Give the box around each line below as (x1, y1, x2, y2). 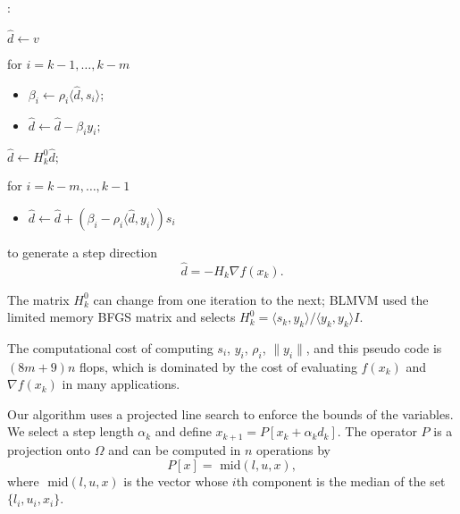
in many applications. (62, 375, 180, 393)
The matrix (7, 290, 70, 308)
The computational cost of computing (7, 338, 213, 357)
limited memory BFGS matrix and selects (7, 308, 236, 326)
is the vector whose (123, 471, 229, 490)
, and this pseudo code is (305, 338, 442, 357)
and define (155, 422, 212, 441)
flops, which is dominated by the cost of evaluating (79, 357, 357, 375)
